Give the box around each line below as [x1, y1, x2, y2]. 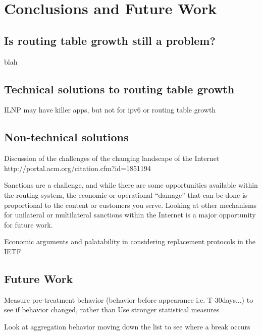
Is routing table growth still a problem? [4, 32, 216, 48]
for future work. [4, 219, 53, 230]
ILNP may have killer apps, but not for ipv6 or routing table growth [4, 104, 216, 115]
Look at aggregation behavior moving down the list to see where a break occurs [4, 321, 250, 331]
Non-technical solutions [4, 129, 129, 145]
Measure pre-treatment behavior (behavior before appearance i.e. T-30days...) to [4, 294, 253, 305]
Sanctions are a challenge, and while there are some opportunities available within [4, 180, 258, 190]
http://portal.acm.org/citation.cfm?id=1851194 [4, 162, 151, 173]
